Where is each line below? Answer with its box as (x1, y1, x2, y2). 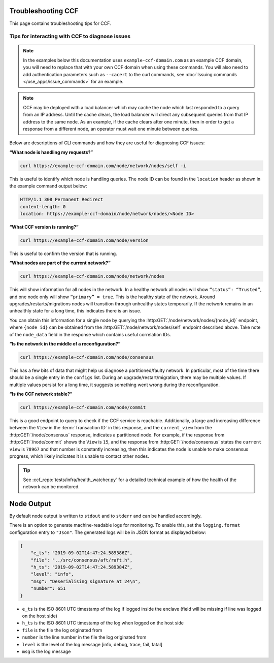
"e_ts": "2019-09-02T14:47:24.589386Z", (30, 550, 133, 556)
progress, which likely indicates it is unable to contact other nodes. (9, 453, 150, 459)
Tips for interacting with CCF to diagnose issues (9, 33, 131, 40)
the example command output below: (9, 183, 87, 189)
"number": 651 (30, 586, 66, 591)
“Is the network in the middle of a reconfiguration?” (9, 340, 121, 346)
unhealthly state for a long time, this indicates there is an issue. (9, 308, 142, 314)
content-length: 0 (20, 204, 66, 209)
